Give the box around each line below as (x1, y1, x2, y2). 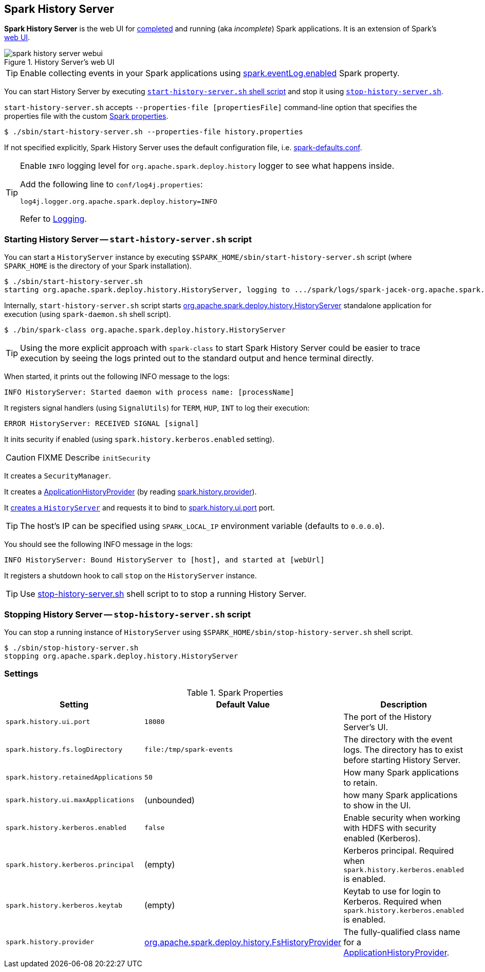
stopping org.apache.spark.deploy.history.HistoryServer (4, 651, 238, 660)
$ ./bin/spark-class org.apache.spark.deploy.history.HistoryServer (4, 326, 286, 334)
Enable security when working (343, 812, 460, 823)
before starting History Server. (343, 754, 461, 765)
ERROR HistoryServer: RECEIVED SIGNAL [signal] (4, 419, 199, 428)
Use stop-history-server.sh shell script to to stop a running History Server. (20, 589, 307, 599)
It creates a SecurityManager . (4, 471, 111, 481)
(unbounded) (144, 794, 195, 805)
